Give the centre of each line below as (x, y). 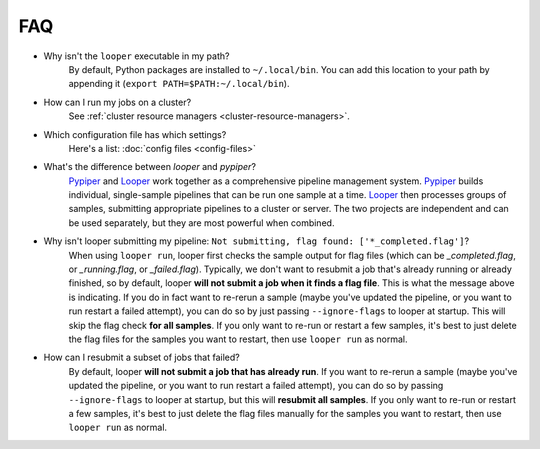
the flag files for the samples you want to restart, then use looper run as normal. (238, 339)
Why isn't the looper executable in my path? (136, 56)
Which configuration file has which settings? (135, 134)
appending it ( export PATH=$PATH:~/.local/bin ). (179, 84)
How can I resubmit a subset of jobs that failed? (141, 357)
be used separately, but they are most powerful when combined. (201, 222)
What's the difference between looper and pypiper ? (150, 167)
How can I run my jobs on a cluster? (117, 102)
